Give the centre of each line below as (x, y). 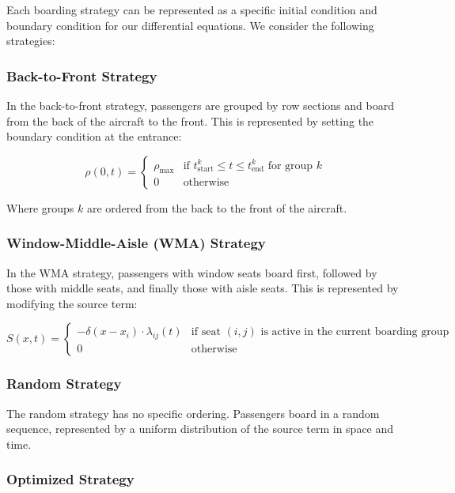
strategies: (31, 41)
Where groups (40, 207)
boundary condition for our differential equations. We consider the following (190, 25)
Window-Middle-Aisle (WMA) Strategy (136, 243)
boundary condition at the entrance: (94, 136)
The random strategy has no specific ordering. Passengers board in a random (193, 413)
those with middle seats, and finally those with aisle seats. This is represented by (203, 288)
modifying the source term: (72, 303)
